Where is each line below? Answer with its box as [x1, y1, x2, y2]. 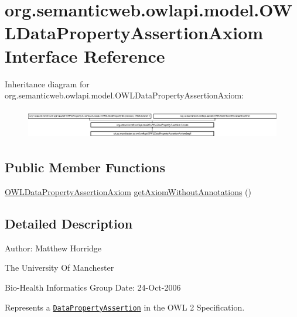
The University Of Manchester [5, 261, 114, 274]
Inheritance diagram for [5, 77, 90, 90]
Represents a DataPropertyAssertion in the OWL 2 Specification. [5, 301, 245, 313]
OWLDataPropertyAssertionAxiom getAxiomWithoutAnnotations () [5, 185, 252, 197]
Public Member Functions [5, 158, 165, 176]
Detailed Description [5, 214, 133, 232]
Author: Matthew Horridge [5, 241, 102, 254]
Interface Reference [5, 43, 165, 67]
